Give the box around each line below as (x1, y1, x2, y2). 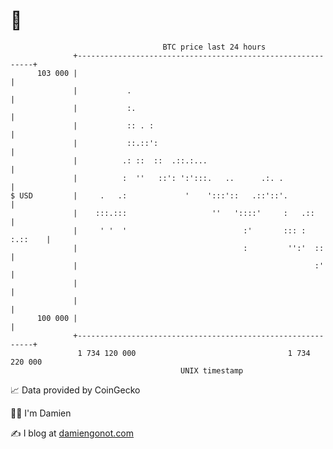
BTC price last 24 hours (162, 42, 267, 52)
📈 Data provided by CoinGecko (10, 384, 141, 396)
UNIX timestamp (180, 365, 244, 376)
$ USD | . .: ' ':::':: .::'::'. (10, 190, 288, 201)
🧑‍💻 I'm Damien (10, 407, 72, 419)
